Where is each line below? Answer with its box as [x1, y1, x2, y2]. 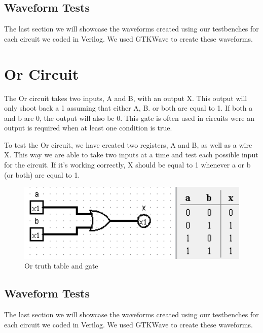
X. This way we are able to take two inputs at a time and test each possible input [4, 149, 258, 160]
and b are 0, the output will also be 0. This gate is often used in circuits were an [4, 112, 254, 123]
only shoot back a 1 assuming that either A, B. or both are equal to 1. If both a [4, 103, 253, 113]
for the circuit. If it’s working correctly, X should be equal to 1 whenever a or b [4, 159, 251, 170]
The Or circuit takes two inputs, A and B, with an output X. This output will [4, 92, 247, 103]
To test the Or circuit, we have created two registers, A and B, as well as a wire [4, 139, 252, 150]
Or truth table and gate [24, 260, 98, 271]
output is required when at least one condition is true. [4, 122, 172, 133]
